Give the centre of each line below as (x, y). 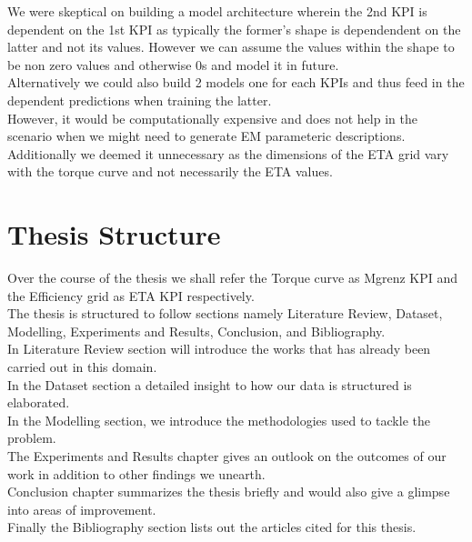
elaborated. (39, 402)
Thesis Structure (114, 234)
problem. (32, 438)
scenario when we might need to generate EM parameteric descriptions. (206, 136)
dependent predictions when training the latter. (140, 100)
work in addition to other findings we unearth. (136, 473)
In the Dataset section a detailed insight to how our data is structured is (210, 384)
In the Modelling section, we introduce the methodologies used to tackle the (219, 420)
